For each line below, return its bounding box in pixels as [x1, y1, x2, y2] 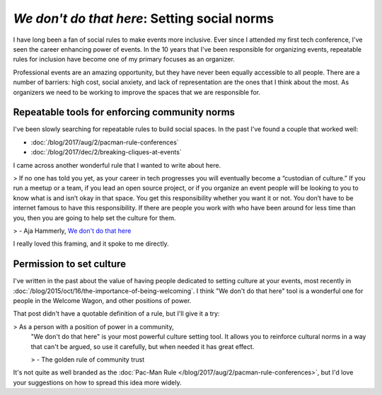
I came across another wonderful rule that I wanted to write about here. [13, 161, 221, 169]
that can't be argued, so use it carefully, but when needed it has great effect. [30, 342, 255, 350]
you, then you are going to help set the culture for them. [13, 213, 176, 222]
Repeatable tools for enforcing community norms [13, 106, 236, 118]
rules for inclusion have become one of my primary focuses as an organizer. [13, 55, 235, 64]
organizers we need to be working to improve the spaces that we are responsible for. [13, 88, 261, 96]
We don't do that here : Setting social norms [13, 11, 274, 26]
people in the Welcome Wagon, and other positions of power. [13, 297, 192, 304]
